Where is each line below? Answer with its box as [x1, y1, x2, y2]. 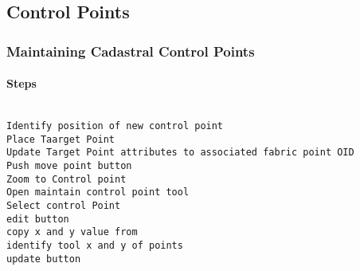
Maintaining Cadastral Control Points [6, 41, 255, 61]
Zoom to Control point [6, 173, 127, 185]
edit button [6, 213, 69, 225]
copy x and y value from [6, 226, 138, 238]
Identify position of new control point [6, 120, 224, 132]
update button [6, 253, 81, 265]
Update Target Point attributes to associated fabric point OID [6, 147, 354, 159]
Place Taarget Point [6, 133, 115, 145]
